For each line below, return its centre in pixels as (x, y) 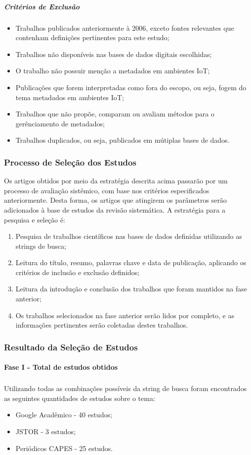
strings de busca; (41, 246)
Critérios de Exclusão (42, 6)
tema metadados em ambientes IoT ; (70, 97)
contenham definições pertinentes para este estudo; (92, 37)
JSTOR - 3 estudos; (45, 431)
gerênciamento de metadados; (60, 123)
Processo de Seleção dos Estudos (70, 162)
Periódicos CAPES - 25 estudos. (64, 448)
